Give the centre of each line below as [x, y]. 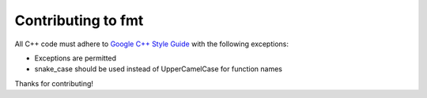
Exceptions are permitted [76, 58]
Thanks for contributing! [54, 83]
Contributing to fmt [79, 20]
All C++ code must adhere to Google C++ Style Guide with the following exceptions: [151, 44]
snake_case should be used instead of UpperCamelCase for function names [158, 69]
